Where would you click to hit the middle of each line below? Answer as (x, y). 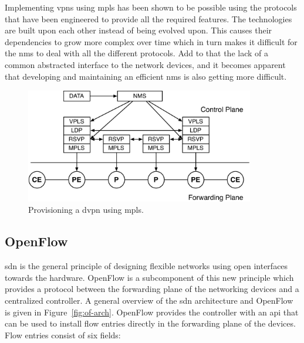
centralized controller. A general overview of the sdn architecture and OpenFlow (149, 300)
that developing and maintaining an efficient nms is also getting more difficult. (146, 76)
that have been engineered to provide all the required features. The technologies (148, 18)
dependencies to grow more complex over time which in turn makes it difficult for (151, 41)
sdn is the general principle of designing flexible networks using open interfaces (146, 266)
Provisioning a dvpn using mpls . (86, 210)
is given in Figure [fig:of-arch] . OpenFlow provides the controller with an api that (152, 312)
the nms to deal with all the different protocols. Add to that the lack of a (137, 53)
